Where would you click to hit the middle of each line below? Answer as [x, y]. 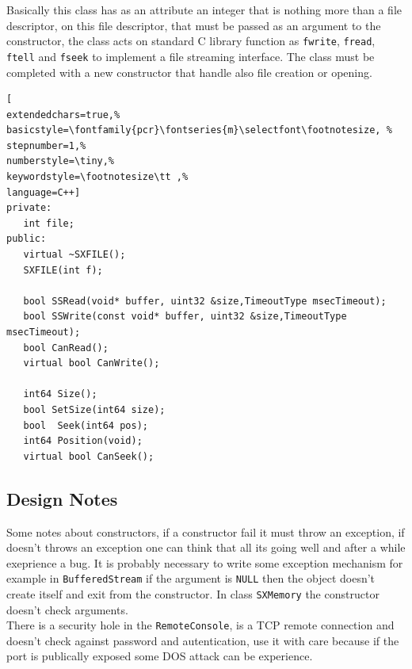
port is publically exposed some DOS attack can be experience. [160, 656]
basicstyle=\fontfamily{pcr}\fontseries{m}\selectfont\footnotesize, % [199, 130]
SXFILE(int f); [63, 270]
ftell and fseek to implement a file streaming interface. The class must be [191, 56]
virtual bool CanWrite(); [92, 363]
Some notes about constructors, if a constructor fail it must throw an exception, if [206, 531]
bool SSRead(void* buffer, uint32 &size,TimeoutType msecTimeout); [205, 301]
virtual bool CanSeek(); [89, 456]
